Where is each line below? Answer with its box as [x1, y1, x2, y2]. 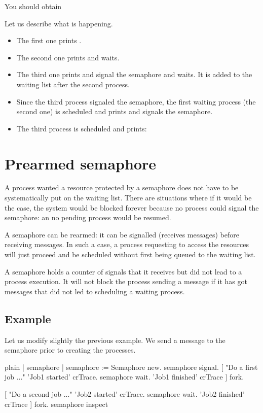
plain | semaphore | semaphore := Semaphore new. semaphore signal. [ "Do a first [5, 361, 258, 372]
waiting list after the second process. [16, 79, 130, 89]
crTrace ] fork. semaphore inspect [5, 398, 108, 409]
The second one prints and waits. [16, 52, 120, 62]
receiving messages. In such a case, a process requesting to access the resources [5, 239, 249, 250]
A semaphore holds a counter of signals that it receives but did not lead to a [5, 266, 242, 277]
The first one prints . [16, 35, 82, 46]
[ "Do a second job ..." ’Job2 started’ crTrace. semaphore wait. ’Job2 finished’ [5, 388, 245, 399]
